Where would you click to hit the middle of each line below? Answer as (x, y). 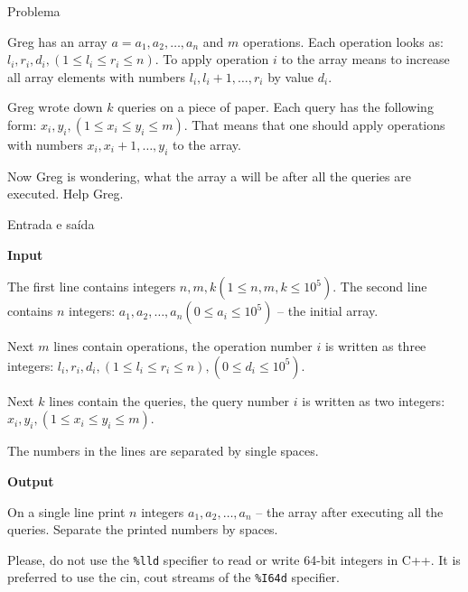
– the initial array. (328, 311)
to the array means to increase (365, 59)
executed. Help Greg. (66, 194)
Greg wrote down (55, 107)
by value (291, 76)
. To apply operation (212, 59)
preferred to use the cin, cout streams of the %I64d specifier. (173, 577)
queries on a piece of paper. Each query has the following (276, 107)
